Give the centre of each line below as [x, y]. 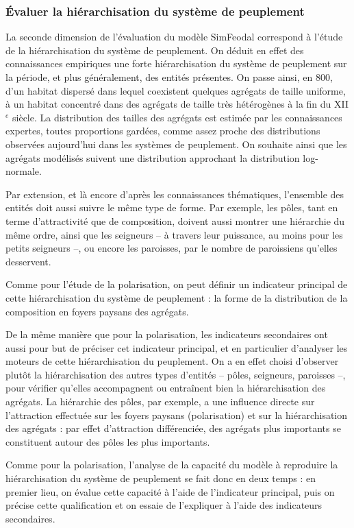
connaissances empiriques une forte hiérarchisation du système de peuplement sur [176, 63]
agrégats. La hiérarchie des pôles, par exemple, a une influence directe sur [160, 401]
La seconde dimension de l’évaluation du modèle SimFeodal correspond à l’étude [174, 37]
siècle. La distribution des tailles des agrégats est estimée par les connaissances [177, 117]
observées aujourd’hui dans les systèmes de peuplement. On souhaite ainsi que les [176, 144]
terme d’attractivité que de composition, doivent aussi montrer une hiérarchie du [175, 220]
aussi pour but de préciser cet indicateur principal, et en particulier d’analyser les [177, 347]
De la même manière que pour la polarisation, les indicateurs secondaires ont [167, 334]
